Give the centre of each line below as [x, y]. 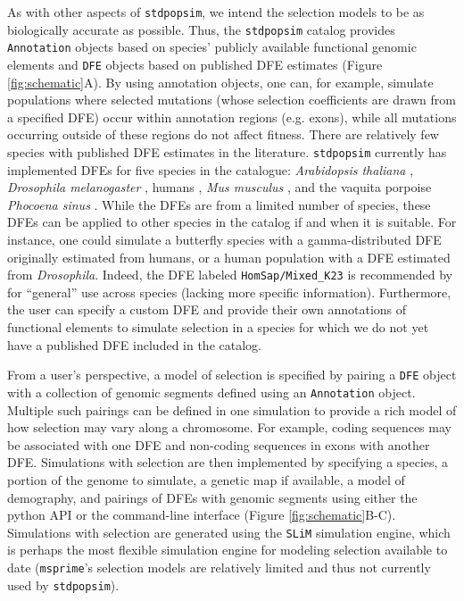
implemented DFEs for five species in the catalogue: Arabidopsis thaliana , [211, 169]
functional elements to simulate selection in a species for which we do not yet [218, 327]
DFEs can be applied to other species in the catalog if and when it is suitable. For [232, 222]
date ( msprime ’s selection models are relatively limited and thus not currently [219, 567]
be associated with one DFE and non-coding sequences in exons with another [219, 444]
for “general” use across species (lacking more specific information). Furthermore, [229, 292]
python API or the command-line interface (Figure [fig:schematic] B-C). [202, 515]
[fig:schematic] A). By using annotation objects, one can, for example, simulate [220, 82]
